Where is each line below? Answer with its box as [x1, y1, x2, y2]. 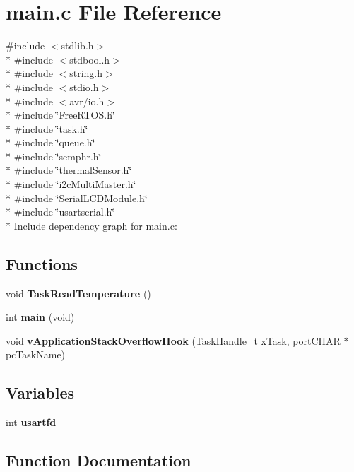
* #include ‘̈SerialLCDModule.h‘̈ [6, 190, 148, 205]
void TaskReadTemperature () [6, 285, 151, 300]
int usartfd [6, 415, 57, 430]
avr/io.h [69, 93, 105, 108]
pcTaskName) [6, 347, 66, 362]
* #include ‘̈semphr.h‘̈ [6, 148, 102, 163]
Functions [6, 252, 78, 274]
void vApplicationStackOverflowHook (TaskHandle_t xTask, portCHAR [6, 333, 341, 348]
